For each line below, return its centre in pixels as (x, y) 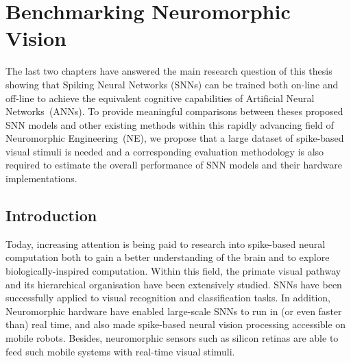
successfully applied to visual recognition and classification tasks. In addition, (168, 298)
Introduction (51, 215)
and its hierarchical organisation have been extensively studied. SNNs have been (174, 284)
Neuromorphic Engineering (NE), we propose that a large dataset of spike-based (175, 138)
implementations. (41, 178)
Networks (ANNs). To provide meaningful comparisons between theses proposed (174, 111)
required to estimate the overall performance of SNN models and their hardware (174, 165)
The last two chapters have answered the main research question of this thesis (169, 71)
